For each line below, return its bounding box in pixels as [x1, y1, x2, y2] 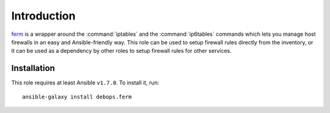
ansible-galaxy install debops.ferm [22, 93, 132, 100]
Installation [11, 63, 55, 74]
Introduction [11, 9, 76, 22]
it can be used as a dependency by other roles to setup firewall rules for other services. [11, 47, 232, 55]
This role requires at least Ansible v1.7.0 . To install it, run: [11, 79, 159, 86]
